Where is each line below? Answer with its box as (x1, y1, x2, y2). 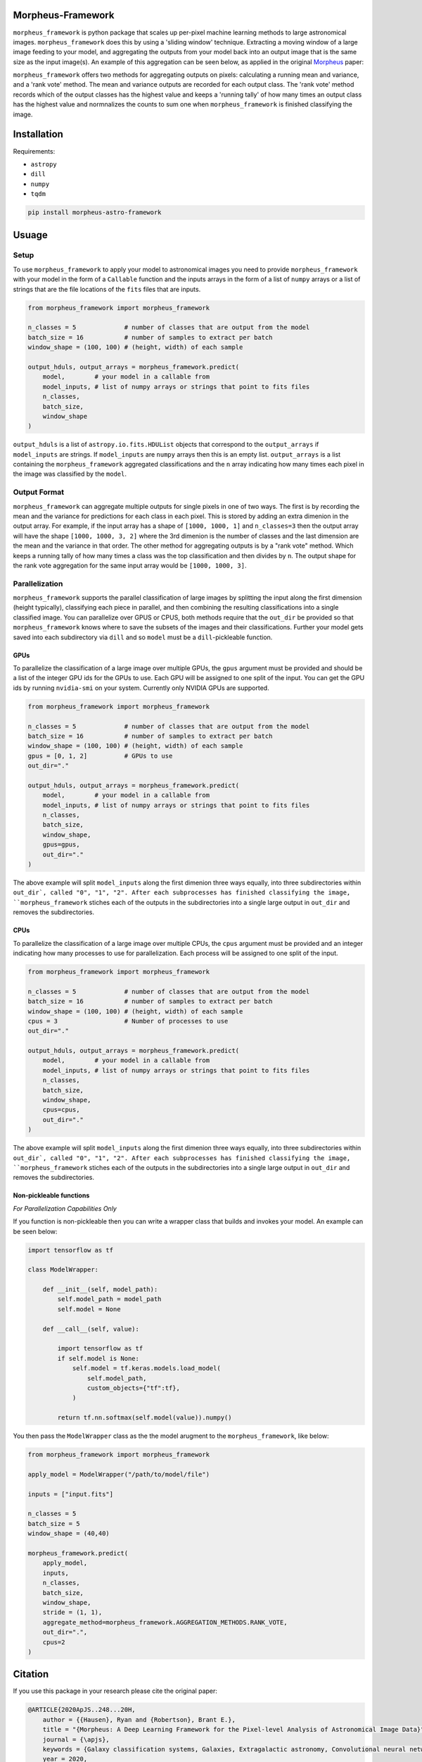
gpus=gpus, (42, 841, 80, 849)
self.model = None (57, 1305, 121, 1313)
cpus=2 (42, 1638, 65, 1646)
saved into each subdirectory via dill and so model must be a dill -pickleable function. (13, 633, 273, 641)
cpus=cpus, (42, 1106, 80, 1114)
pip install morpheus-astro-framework (27, 209, 162, 216)
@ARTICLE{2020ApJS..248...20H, (27, 1706, 136, 1714)
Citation (13, 1668, 49, 1680)
